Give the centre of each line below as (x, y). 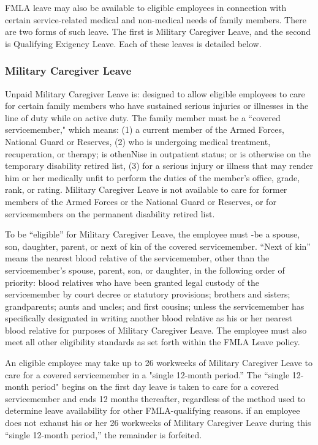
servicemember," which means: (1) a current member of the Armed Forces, (145, 129)
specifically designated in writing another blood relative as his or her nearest (149, 318)
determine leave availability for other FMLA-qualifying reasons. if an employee (153, 410)
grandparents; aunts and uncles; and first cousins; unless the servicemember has (155, 306)
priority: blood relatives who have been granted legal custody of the (132, 282)
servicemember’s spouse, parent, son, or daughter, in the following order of (145, 270)
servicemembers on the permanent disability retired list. (110, 213)
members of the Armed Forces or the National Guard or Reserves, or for (141, 201)
